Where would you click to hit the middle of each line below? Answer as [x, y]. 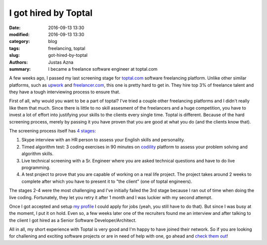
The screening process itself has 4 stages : [52, 131]
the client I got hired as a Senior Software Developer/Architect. [73, 220]
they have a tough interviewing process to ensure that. [65, 92]
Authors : [19, 62]
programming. [36, 167]
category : [20, 41]
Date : [15, 28]
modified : [19, 34]
